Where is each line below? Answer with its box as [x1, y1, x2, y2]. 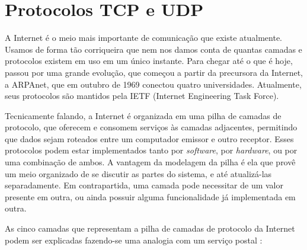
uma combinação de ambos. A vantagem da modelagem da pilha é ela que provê [5, 156, 296, 168]
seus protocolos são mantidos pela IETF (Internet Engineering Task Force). [5, 89, 279, 102]
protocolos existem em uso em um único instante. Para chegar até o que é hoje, [5, 55, 293, 67]
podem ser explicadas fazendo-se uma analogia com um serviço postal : [5, 233, 263, 246]
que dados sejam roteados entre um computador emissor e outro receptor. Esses [5, 132, 294, 145]
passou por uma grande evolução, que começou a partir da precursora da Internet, [5, 66, 303, 78]
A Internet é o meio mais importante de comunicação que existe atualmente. [5, 31, 282, 44]
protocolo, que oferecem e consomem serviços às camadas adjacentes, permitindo [5, 121, 298, 133]
